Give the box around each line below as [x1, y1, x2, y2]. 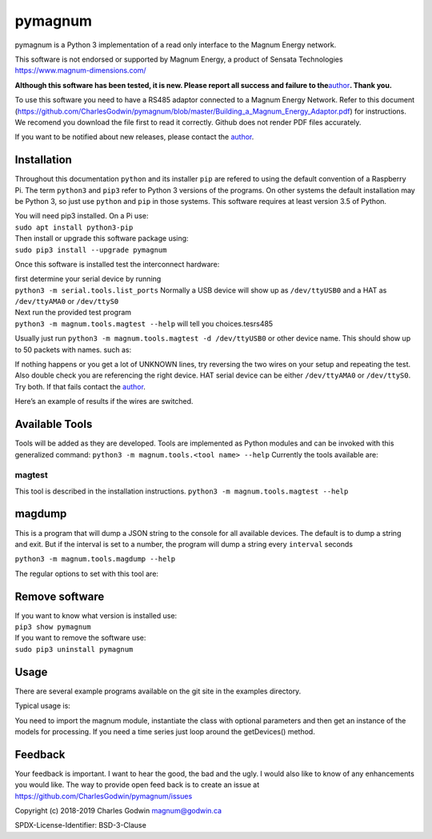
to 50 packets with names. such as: [14, 345, 132, 354]
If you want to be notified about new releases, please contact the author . [14, 132, 254, 142]
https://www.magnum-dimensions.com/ [14, 66, 147, 75]
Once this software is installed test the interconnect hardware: [14, 259, 220, 269]
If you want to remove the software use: [14, 633, 146, 643]
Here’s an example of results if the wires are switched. [14, 397, 194, 406]
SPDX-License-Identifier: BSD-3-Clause [14, 821, 147, 830]
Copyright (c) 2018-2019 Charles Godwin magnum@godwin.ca [14, 805, 222, 815]
